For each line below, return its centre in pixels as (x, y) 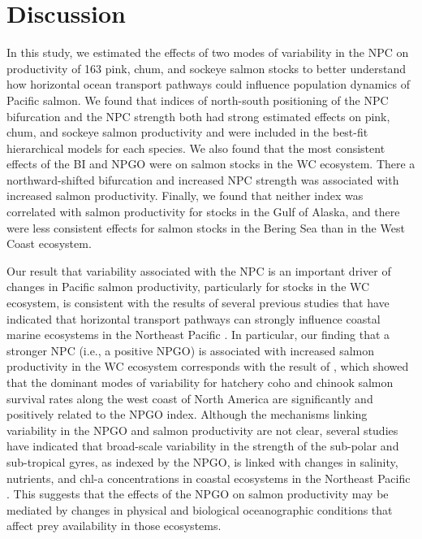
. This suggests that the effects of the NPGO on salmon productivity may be (198, 494)
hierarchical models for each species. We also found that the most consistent (196, 148)
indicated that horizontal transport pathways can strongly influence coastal (194, 318)
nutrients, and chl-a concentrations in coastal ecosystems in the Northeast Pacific (209, 478)
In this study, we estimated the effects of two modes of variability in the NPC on (208, 52)
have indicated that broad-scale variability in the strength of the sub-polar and (203, 446)
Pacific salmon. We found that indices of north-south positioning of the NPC (198, 100)
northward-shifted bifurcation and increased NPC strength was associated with (203, 179)
